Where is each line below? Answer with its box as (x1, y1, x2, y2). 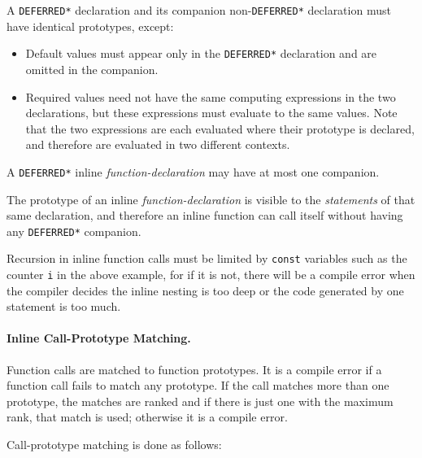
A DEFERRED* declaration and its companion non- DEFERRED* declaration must (7, 2, 391, 18)
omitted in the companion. (25, 60, 159, 77)
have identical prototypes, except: (7, 17, 174, 34)
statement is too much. (7, 298, 121, 315)
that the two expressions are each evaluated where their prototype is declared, (25, 120, 415, 137)
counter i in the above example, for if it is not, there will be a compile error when (7, 266, 415, 283)
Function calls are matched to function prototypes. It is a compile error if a (7, 360, 382, 377)
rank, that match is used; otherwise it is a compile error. (7, 408, 288, 425)
